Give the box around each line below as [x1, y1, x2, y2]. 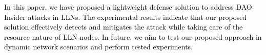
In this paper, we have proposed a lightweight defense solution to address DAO [4, 2, 252, 12]
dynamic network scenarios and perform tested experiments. [4, 41, 193, 52]
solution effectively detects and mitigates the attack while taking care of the [4, 21, 243, 32]
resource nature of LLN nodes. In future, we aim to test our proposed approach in [4, 31, 262, 42]
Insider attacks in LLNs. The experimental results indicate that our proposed [4, 11, 247, 22]
